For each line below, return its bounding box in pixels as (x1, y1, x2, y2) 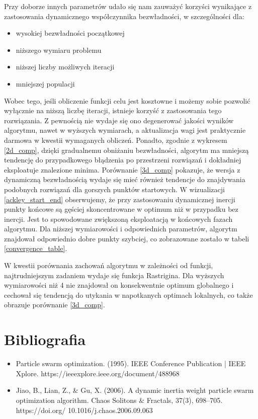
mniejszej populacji (16, 78, 75, 89)
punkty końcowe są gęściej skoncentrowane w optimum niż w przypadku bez (4, 204, 238, 214)
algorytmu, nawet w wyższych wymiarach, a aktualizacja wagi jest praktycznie (4, 125, 246, 135)
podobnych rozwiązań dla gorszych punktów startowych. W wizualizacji (4, 184, 225, 194)
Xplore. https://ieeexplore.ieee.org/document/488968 (16, 368, 180, 378)
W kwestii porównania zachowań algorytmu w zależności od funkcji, (4, 260, 213, 271)
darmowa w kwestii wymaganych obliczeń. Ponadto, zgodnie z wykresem (4, 134, 227, 145)
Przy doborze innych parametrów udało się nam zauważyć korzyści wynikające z (4, 1, 252, 11)
